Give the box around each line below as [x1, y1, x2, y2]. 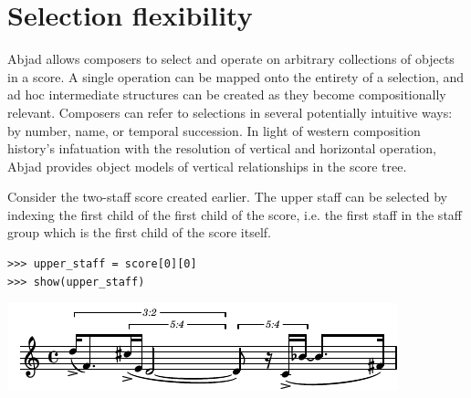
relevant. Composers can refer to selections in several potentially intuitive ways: [7, 102, 453, 121]
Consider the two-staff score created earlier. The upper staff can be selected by [7, 187, 447, 206]
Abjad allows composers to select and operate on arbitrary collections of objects [7, 49, 455, 68]
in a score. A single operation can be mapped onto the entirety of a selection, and [7, 67, 465, 86]
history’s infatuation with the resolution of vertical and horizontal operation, [7, 139, 436, 158]
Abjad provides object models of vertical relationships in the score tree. [7, 156, 407, 175]
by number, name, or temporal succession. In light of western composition [7, 120, 421, 140]
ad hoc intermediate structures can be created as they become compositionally [7, 85, 446, 104]
